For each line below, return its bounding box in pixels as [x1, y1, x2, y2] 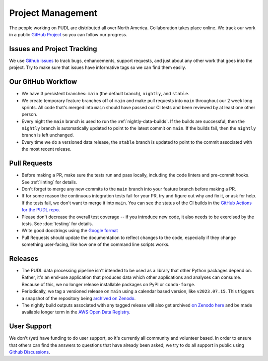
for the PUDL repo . [21, 207, 60, 213]
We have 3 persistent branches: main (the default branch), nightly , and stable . [21, 91, 190, 97]
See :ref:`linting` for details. [21, 179, 77, 185]
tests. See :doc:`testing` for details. [21, 221, 93, 227]
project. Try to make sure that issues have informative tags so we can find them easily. [9, 64, 186, 70]
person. [21, 112, 38, 118]
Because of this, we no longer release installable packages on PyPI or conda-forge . [21, 281, 196, 287]
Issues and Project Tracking [9, 45, 97, 53]
